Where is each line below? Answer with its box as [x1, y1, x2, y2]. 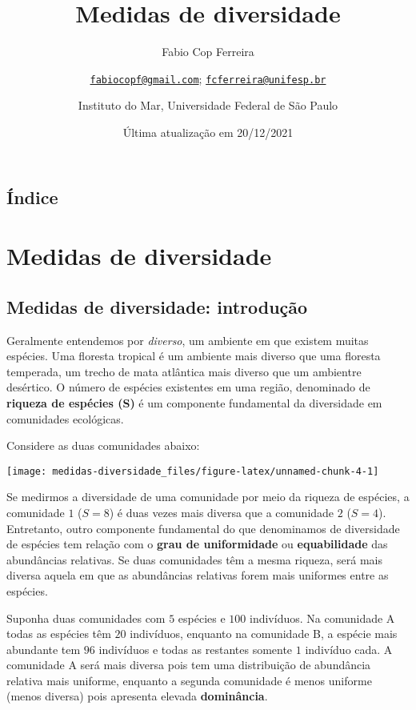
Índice [6, 184, 58, 209]
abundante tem [6, 640, 81, 657]
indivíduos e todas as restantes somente [98, 640, 293, 657]
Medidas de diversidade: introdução [6, 294, 308, 319]
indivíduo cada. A [305, 640, 393, 657]
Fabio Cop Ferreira [162, 43, 254, 60]
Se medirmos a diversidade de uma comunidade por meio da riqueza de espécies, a [6, 488, 410, 505]
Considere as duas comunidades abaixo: [6, 437, 200, 454]
